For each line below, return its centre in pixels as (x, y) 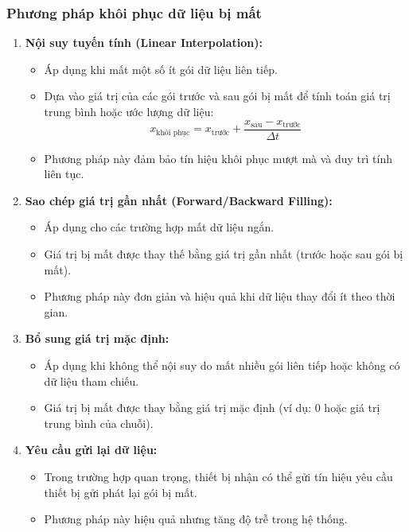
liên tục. (64, 174)
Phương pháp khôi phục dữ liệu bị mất (134, 12)
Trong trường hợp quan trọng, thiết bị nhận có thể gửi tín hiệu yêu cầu (218, 476)
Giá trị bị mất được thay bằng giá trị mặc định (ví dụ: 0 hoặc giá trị (212, 408)
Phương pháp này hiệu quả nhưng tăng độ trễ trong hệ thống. (196, 519)
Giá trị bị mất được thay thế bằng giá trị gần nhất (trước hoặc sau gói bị (224, 254)
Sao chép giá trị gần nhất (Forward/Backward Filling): (179, 200)
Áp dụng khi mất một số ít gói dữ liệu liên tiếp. (161, 69)
